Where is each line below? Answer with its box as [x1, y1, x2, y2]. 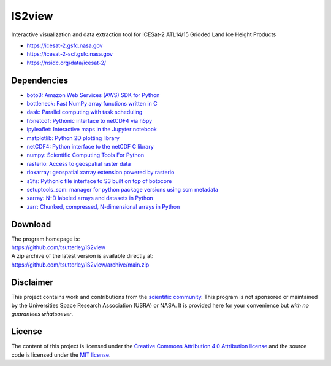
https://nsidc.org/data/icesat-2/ [26, 59, 107, 66]
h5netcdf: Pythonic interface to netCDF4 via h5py [26, 117, 153, 124]
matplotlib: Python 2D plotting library [26, 134, 120, 141]
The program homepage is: [11, 235, 80, 243]
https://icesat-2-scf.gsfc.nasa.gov [26, 50, 113, 58]
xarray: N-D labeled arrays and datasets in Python [26, 194, 153, 202]
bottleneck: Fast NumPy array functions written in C [26, 100, 158, 107]
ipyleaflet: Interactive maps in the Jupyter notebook [26, 126, 158, 133]
